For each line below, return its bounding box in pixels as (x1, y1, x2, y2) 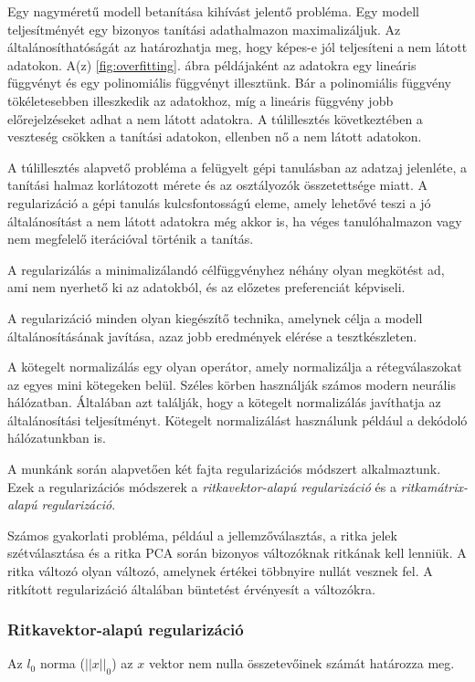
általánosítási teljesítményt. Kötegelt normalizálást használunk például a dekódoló (7, 410, 468, 429)
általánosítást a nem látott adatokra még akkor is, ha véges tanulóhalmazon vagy (7, 211, 462, 230)
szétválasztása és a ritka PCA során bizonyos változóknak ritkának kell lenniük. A (7, 543, 467, 562)
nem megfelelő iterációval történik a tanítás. (7, 229, 254, 248)
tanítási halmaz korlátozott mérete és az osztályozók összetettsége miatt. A (7, 175, 428, 194)
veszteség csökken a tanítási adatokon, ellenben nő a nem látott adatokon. (7, 127, 422, 146)
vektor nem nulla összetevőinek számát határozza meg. (148, 654, 455, 673)
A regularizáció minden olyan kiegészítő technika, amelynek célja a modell (7, 308, 423, 327)
